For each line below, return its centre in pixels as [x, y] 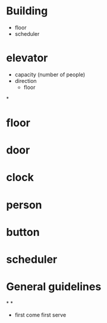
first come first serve [40, 315]
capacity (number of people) [50, 74]
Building [27, 11]
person [24, 205]
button [23, 232]
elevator [27, 58]
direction [26, 81]
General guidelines [54, 287]
